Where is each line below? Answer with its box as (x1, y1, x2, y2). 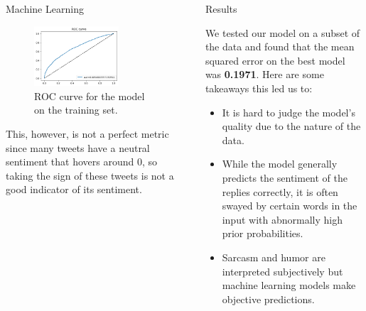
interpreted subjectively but (222, 263, 343, 278)
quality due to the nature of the (222, 119, 361, 133)
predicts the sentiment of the (222, 170, 348, 185)
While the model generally (222, 156, 338, 171)
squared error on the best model (205, 53, 345, 67)
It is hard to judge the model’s (222, 104, 355, 119)
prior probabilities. (222, 226, 303, 241)
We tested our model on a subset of (205, 25, 360, 40)
